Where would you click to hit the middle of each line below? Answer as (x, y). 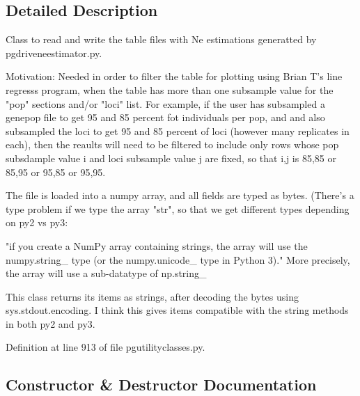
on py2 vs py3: (37, 222)
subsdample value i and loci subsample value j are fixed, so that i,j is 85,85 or (171, 158)
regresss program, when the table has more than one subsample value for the (170, 89)
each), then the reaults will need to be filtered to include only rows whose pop (172, 144)
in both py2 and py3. (50, 323)
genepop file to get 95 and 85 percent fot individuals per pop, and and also (165, 117)
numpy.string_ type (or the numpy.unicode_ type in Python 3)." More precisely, (178, 259)
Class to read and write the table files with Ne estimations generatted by (161, 39)
